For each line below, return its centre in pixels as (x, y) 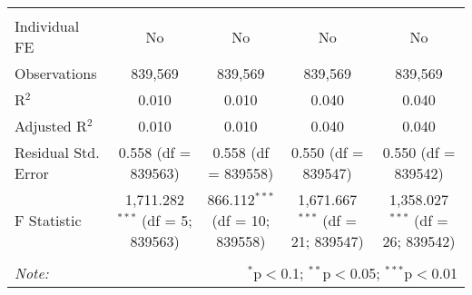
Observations (56, 73)
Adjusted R (51, 126)
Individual (47, 26)
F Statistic (48, 220)
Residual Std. (57, 152)
